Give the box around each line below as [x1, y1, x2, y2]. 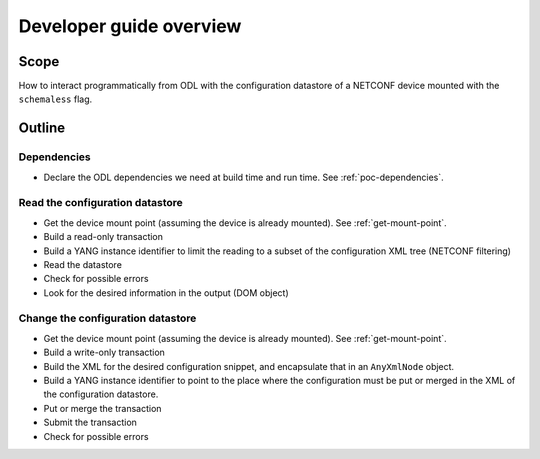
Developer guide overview [18, 15, 242, 37]
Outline [18, 120, 65, 137]
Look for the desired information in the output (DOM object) [43, 286, 289, 299]
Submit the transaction [43, 416, 137, 429]
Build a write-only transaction [43, 346, 165, 359]
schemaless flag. [18, 93, 93, 105]
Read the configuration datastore [18, 196, 184, 210]
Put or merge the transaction [43, 402, 162, 414]
